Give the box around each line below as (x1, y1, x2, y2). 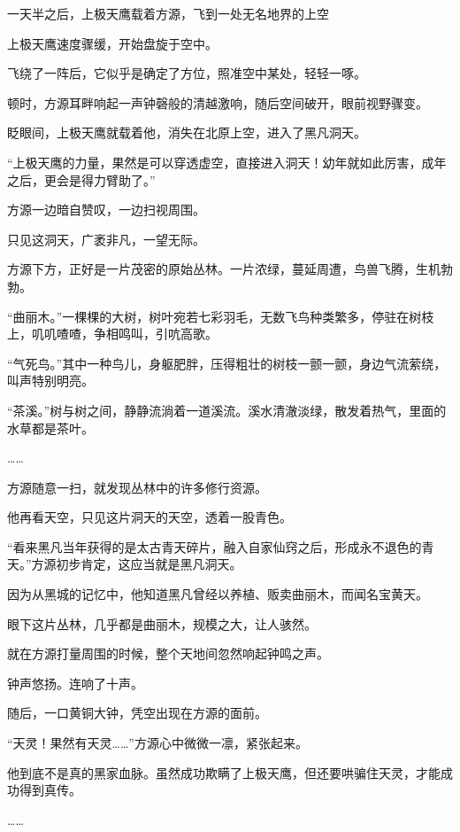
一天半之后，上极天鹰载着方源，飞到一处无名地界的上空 (7, 4, 329, 22)
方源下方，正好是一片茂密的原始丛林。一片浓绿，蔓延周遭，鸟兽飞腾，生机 (7, 260, 441, 278)
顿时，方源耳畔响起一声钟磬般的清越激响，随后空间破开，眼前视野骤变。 (7, 93, 428, 112)
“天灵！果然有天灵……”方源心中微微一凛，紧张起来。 (7, 734, 308, 752)
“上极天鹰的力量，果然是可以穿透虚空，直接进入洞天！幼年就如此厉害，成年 (7, 152, 447, 171)
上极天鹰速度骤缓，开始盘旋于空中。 (7, 34, 218, 52)
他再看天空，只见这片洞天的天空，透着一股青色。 (7, 508, 292, 526)
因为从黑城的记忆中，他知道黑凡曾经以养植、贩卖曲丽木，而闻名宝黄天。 (7, 585, 428, 603)
